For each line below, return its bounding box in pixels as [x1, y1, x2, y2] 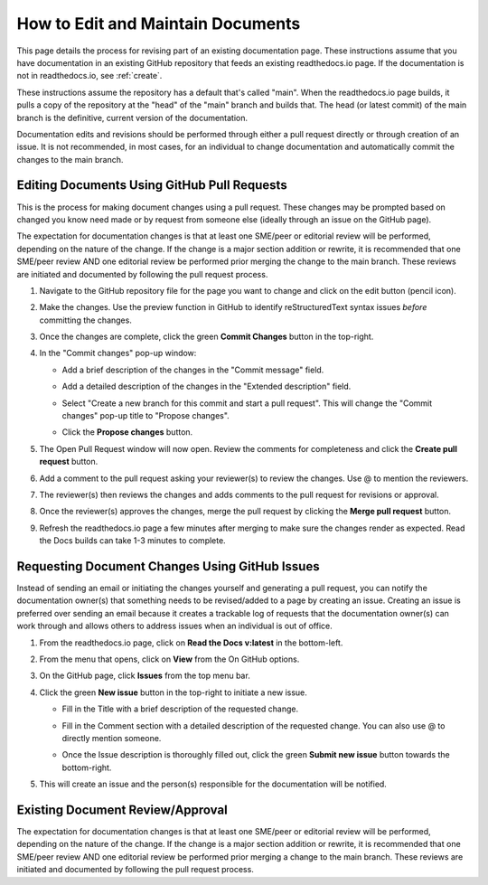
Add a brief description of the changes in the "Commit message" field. [61, 364, 324, 375]
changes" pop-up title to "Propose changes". [61, 410, 230, 421]
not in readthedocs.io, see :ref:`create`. [16, 71, 163, 81]
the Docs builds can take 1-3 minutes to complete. [39, 535, 226, 546]
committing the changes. [39, 315, 133, 325]
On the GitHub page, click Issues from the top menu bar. [39, 670, 250, 682]
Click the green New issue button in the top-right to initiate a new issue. [39, 687, 307, 698]
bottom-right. [61, 762, 112, 773]
